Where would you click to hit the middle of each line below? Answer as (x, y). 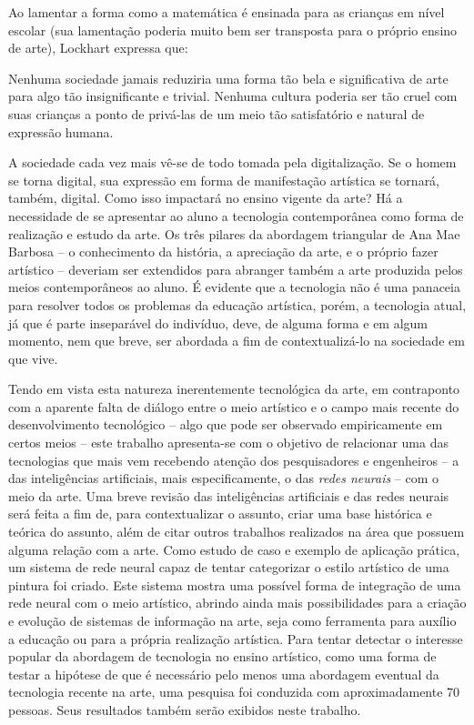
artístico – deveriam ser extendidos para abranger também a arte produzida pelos (236, 269)
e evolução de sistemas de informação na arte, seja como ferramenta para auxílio (232, 620)
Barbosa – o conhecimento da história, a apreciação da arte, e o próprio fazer (223, 252)
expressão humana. (61, 131)
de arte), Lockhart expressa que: (98, 48)
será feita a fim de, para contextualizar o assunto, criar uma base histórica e (220, 514)
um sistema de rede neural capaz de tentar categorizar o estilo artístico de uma (229, 567)
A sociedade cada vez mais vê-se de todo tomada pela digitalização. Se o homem (232, 162)
